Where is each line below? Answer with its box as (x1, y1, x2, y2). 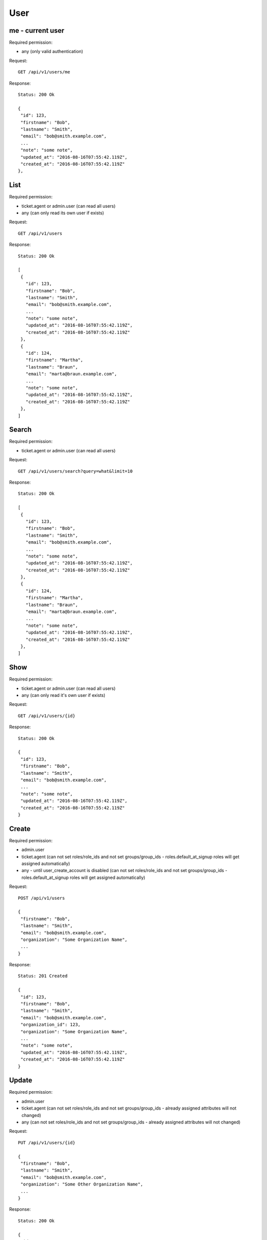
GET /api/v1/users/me (18, 69, 70, 75)
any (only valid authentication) (21, 49, 84, 55)
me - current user (9, 26, 64, 35)
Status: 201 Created (18, 973, 68, 979)
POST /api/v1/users (18, 895, 65, 901)
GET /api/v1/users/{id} (18, 713, 76, 719)
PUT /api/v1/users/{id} (18, 1140, 76, 1145)
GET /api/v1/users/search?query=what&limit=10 (18, 468, 133, 474)
